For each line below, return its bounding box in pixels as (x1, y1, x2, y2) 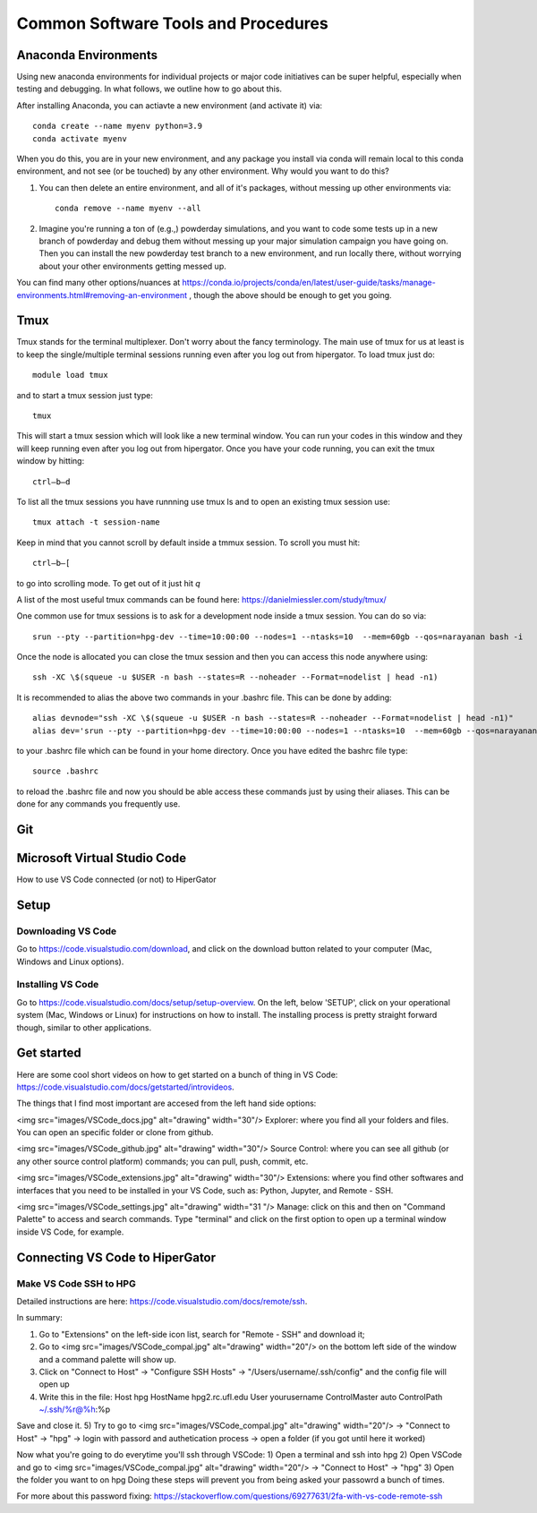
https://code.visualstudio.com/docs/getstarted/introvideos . (16, 1081, 234, 1092)
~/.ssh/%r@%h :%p (38, 1404, 111, 1415)
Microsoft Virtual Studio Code (16, 851, 187, 866)
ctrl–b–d (32, 476, 71, 487)
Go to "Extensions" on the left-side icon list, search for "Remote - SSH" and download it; (38, 1329, 365, 1339)
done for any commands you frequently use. (16, 799, 181, 809)
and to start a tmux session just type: (16, 389, 154, 400)
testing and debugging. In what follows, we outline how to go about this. (16, 83, 282, 94)
